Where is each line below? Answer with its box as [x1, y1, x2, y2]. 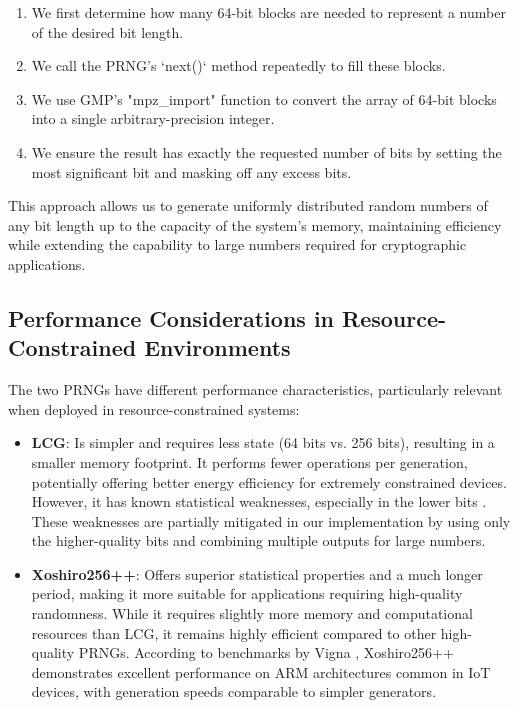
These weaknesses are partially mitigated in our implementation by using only [31, 510, 511, 531]
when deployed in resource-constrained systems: [8, 398, 300, 419]
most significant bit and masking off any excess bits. [31, 161, 352, 182]
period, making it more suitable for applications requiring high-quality [31, 583, 463, 604]
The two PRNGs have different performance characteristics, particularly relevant [8, 379, 503, 400]
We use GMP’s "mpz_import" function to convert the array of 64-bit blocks [31, 88, 497, 109]
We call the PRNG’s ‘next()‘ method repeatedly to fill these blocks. [31, 55, 446, 76]
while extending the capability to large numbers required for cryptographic [8, 234, 467, 255]
